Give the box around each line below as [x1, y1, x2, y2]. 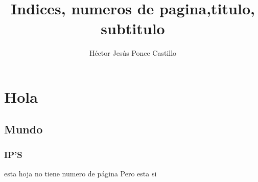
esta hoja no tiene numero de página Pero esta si [4, 168, 157, 179]
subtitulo [101, 18, 165, 39]
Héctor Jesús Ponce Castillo [89, 48, 177, 58]
